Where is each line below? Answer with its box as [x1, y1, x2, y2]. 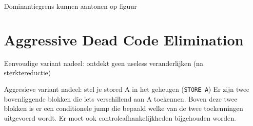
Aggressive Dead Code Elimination [4, 29, 244, 49]
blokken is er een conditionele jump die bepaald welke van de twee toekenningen [4, 103, 243, 113]
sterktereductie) [4, 67, 51, 78]
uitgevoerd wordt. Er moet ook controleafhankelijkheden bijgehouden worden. [4, 112, 236, 123]
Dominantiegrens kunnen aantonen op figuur [4, 1, 137, 11]
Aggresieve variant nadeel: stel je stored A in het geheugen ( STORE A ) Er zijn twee [4, 84, 250, 94]
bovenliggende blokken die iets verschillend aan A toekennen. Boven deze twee [4, 93, 237, 104]
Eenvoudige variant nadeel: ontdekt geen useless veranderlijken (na [4, 58, 203, 68]
